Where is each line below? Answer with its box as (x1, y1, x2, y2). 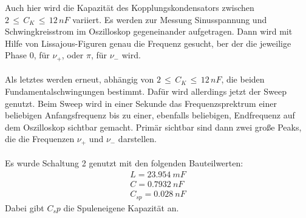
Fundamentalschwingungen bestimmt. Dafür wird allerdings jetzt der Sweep (5, 85, 287, 98)
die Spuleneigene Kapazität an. (63, 201, 179, 214)
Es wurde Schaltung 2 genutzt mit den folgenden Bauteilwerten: (5, 157, 243, 169)
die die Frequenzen (5, 132, 75, 145)
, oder (61, 49, 84, 61)
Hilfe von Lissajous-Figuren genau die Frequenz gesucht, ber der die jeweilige (5, 36, 291, 49)
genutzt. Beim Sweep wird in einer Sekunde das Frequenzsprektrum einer (5, 97, 277, 109)
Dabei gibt (5, 201, 44, 214)
